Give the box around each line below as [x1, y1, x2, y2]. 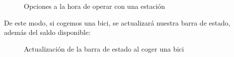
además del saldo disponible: [4, 27, 91, 37]
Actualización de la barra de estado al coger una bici [24, 43, 184, 54]
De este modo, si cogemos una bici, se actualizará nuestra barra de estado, [4, 17, 231, 28]
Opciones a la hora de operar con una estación [24, 1, 165, 11]
